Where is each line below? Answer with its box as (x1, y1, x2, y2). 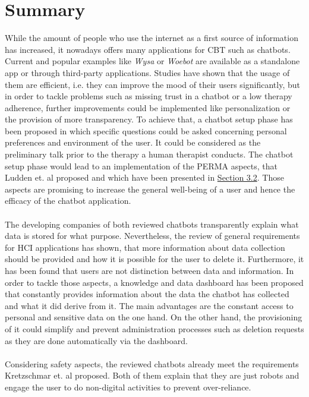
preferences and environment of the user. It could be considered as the (5, 136, 261, 149)
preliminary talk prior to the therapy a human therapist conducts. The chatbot (5, 148, 294, 160)
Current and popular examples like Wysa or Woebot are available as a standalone (5, 55, 300, 67)
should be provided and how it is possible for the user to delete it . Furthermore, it (5, 253, 304, 265)
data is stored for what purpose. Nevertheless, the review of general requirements (5, 229, 300, 242)
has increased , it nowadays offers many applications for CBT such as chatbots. (5, 43, 291, 55)
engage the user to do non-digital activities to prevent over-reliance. (5, 380, 251, 393)
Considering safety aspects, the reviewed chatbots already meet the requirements (5, 357, 299, 370)
